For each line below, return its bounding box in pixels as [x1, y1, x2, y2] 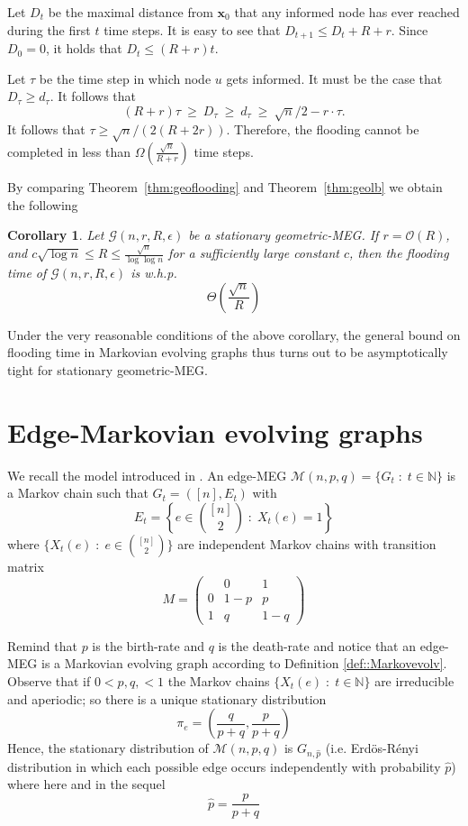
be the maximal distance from [48, 3, 213, 21]
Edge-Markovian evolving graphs [7, 413, 423, 450]
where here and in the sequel [7, 775, 166, 794]
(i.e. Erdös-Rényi [325, 739, 418, 757]
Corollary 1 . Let [7, 225, 104, 244]
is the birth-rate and [92, 636, 204, 655]
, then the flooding [349, 243, 449, 262]
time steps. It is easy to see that [103, 20, 281, 39]
